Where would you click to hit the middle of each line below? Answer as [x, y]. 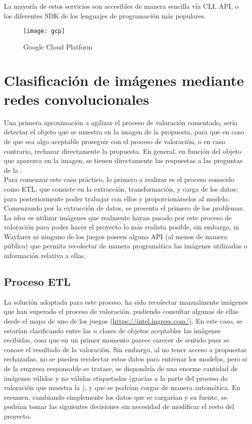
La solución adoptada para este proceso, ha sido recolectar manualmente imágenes [126, 302]
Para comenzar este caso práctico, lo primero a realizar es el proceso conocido [119, 179]
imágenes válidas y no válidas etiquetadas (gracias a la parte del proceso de [116, 378]
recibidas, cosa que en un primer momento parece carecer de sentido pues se [117, 340]
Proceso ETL [37, 282]
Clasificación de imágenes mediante [124, 80]
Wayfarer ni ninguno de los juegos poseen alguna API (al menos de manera [116, 236]
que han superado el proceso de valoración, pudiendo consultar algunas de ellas [121, 311]
